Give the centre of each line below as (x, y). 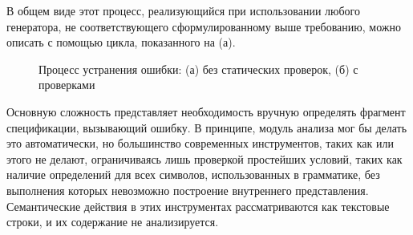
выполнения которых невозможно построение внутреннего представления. (188, 190)
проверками (67, 85)
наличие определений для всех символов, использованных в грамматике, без (193, 174)
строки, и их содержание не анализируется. (113, 222)
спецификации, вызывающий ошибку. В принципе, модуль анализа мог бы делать (207, 127)
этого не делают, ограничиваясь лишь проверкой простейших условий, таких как (204, 158)
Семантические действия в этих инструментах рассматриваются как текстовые (198, 206)
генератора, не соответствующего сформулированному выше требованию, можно (204, 26)
